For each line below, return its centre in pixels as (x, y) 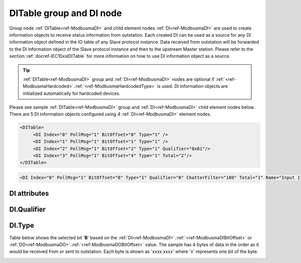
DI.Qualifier (28, 210)
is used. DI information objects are (193, 86)
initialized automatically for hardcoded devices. (71, 93)
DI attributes (29, 193)
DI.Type (22, 226)
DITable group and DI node (66, 13)
